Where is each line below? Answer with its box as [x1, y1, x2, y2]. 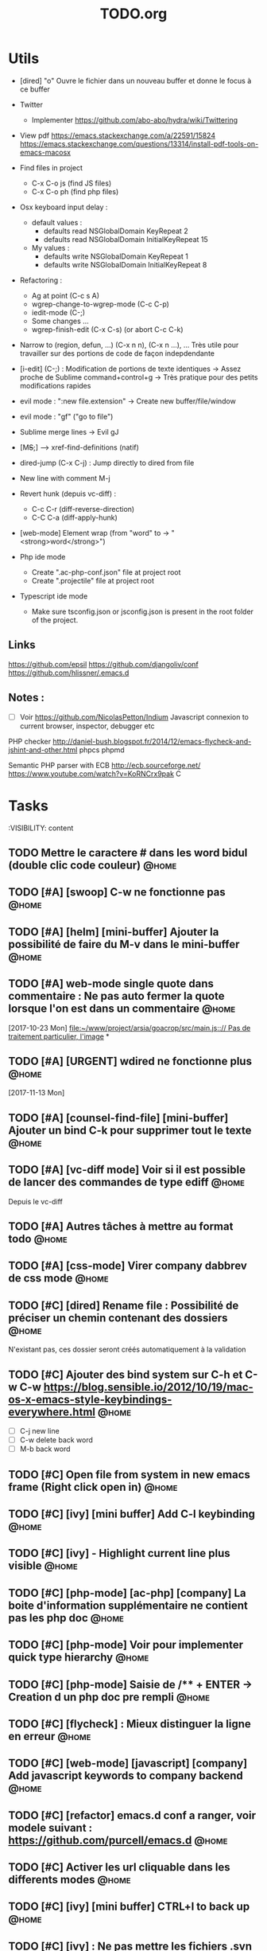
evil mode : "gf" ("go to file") [19, 412, 114, 421]
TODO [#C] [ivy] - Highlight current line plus [8, 1547, 230, 1560]
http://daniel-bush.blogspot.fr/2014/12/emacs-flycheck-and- [52, 736, 252, 746]
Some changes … [31, 316, 89, 326]
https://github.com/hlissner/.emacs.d [8, 668, 130, 677]
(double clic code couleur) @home [8, 858, 177, 872]
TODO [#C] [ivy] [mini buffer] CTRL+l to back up [8, 1900, 250, 1914]
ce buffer [19, 84, 50, 94]
